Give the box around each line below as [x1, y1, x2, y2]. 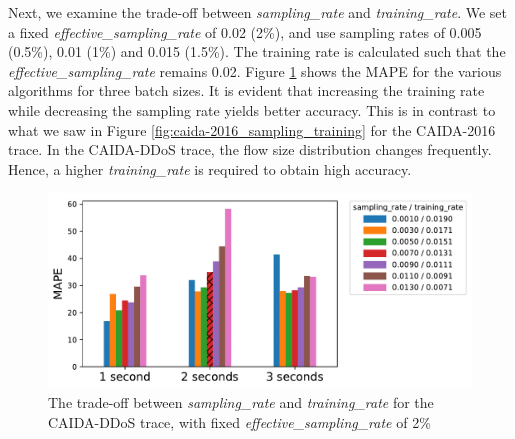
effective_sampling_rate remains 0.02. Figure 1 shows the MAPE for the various [8, 60, 502, 81]
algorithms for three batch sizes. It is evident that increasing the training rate [8, 80, 485, 101]
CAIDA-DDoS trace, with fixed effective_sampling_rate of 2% [48, 411, 431, 432]
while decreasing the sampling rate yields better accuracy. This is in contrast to [8, 99, 496, 120]
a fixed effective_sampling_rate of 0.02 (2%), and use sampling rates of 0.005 [8, 21, 482, 42]
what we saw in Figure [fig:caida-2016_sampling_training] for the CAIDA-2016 [8, 119, 496, 140]
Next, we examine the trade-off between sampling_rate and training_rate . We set [8, 2, 507, 22]
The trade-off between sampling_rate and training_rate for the [48, 392, 434, 413]
